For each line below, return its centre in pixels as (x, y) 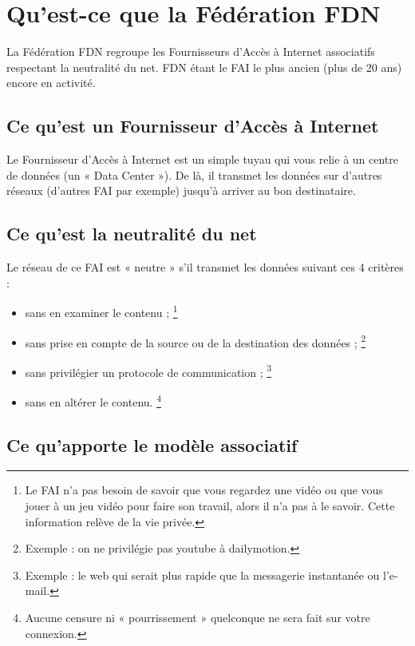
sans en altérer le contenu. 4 (93, 400)
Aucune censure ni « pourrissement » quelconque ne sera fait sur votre (198, 618)
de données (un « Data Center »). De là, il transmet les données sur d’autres (194, 174)
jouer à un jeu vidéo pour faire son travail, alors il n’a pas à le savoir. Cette (210, 506)
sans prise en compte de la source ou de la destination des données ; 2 (196, 341)
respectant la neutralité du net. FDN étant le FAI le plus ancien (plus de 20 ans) (204, 67)
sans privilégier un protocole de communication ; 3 (148, 371)
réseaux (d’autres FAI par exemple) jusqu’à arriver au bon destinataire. (181, 190)
